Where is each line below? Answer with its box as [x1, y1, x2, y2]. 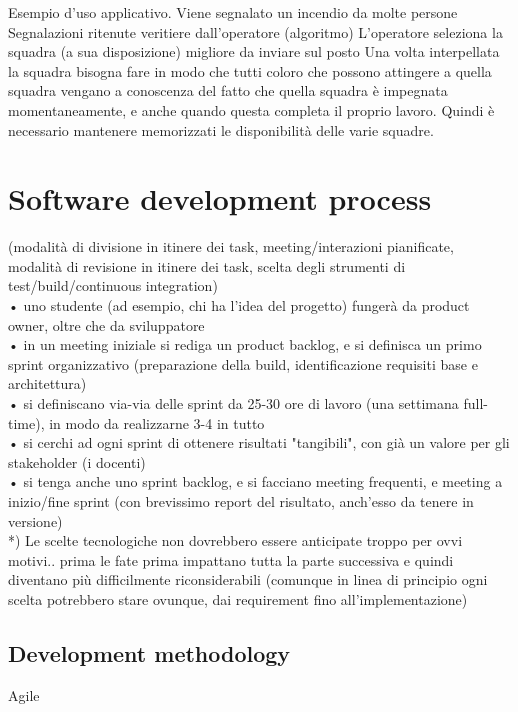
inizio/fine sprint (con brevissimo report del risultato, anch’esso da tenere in [8, 491, 474, 511]
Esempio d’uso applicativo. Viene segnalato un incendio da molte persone [8, 2, 458, 22]
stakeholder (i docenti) [8, 451, 146, 472]
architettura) [8, 373, 87, 394]
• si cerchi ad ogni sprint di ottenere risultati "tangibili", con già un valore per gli [8, 432, 510, 453]
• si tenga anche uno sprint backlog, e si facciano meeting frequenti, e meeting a [8, 471, 503, 492]
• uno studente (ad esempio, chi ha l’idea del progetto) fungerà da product [8, 295, 470, 316]
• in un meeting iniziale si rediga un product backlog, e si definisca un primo [8, 334, 482, 355]
